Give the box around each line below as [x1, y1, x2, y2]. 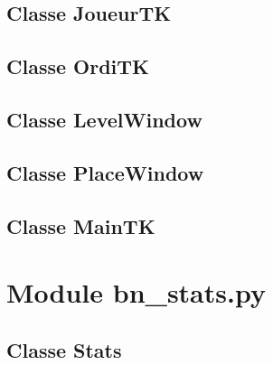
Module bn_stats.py [6, 274, 266, 311]
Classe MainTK [6, 211, 155, 239]
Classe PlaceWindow [6, 158, 204, 186]
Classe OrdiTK [6, 52, 150, 80]
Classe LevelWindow [6, 105, 202, 133]
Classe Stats [6, 335, 122, 363]
